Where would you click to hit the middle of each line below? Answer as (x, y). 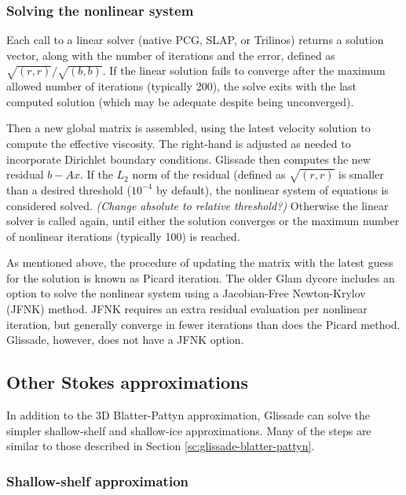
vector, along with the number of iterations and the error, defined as (171, 55)
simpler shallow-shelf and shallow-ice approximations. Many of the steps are (189, 430)
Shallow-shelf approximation (98, 480)
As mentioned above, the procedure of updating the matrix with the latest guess (200, 262)
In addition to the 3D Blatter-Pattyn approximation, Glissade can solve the (188, 415)
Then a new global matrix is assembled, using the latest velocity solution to (188, 128)
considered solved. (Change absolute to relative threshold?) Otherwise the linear (198, 205)
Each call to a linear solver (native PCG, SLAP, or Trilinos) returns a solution (195, 40)
